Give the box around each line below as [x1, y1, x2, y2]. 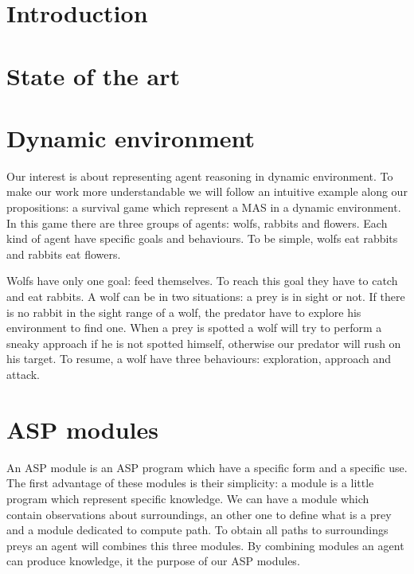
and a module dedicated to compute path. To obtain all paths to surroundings [6, 521, 389, 538]
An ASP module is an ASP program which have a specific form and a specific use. [6, 459, 408, 475]
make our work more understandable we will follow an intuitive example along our [6, 183, 408, 200]
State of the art [6, 59, 181, 92]
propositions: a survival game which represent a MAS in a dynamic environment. [6, 199, 401, 216]
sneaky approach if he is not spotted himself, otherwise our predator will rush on [6, 334, 401, 351]
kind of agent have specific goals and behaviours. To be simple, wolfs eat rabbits [6, 230, 398, 247]
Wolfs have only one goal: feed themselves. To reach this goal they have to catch [6, 272, 398, 289]
